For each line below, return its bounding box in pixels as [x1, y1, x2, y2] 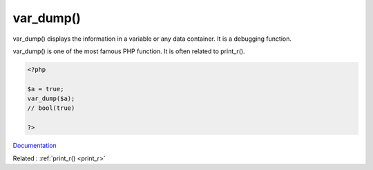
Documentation [12, 142, 57, 150]
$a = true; [27, 85, 64, 93]
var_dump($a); [27, 95, 75, 103]
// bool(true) [27, 104, 75, 112]
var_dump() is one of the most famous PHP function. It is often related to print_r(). [12, 47, 245, 55]
